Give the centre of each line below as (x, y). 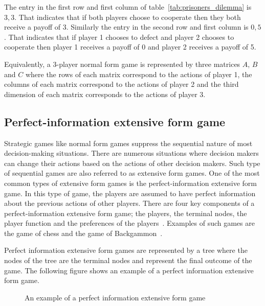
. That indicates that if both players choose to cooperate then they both (128, 17)
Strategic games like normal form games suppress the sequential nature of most (128, 143)
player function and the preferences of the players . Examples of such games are (129, 223)
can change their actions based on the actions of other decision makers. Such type (132, 163)
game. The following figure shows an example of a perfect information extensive (129, 270)
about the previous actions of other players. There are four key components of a (129, 203)
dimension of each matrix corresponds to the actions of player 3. (105, 94)
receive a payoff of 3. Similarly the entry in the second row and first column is (126, 27)
